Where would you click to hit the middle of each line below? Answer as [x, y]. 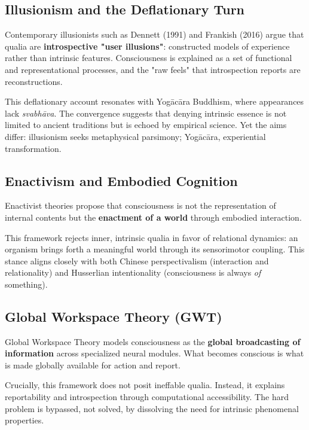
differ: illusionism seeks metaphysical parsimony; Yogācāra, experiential [135, 136]
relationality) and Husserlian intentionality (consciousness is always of [133, 272]
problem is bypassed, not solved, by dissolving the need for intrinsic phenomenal [152, 408]
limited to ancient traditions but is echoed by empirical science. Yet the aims [146, 125]
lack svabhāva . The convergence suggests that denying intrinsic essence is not [146, 113]
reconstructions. [34, 81]
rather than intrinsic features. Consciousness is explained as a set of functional [149, 58]
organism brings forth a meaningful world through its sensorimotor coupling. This [155, 249]
